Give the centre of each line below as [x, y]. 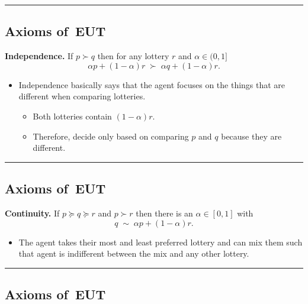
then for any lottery [133, 56]
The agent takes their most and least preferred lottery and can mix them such [161, 242]
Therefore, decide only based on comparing [111, 136]
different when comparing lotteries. [82, 96]
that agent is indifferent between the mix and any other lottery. [134, 253]
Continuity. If [32, 213]
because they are [251, 136]
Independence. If [39, 56]
